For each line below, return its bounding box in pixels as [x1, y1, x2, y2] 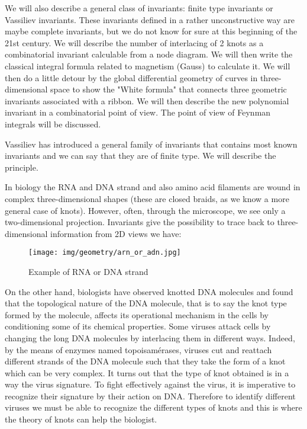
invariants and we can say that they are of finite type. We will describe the [5, 149, 276, 162]
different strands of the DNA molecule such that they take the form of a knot [5, 355, 286, 367]
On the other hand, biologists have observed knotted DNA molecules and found [5, 285, 293, 297]
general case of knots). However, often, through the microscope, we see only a [5, 204, 286, 216]
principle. [5, 161, 38, 173]
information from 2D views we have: [50, 227, 182, 239]
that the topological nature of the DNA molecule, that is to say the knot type [5, 297, 287, 309]
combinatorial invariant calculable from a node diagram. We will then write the [5, 48, 293, 60]
